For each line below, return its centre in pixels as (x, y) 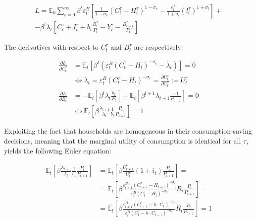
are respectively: (158, 47)
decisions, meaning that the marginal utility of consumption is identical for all (123, 141)
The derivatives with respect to (51, 47)
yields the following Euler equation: (58, 150)
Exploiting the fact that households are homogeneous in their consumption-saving (128, 131)
